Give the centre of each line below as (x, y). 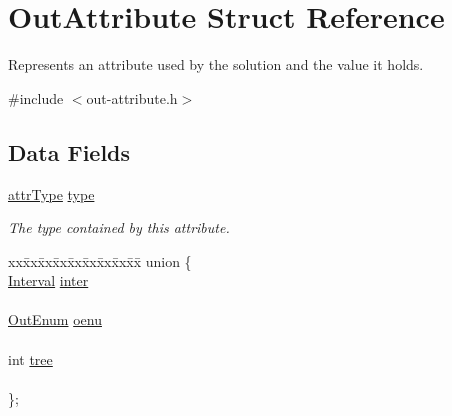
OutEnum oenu (55, 319)
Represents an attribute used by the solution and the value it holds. (216, 64)
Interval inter (48, 280)
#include (36, 97)
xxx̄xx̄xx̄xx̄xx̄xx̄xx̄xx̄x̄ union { (100, 260)
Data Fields (69, 151)
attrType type (51, 193)
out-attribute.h (132, 97)
